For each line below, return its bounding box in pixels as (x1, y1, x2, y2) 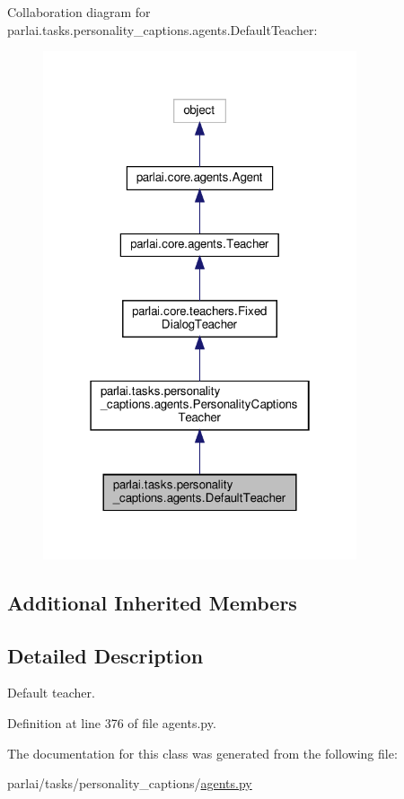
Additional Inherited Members (7, 588, 297, 616)
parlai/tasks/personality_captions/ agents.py (7, 774, 252, 793)
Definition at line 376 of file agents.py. (7, 713, 216, 732)
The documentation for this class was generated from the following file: (7, 743, 398, 762)
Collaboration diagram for (7, 3, 151, 21)
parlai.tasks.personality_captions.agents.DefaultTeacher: (7, 20, 318, 39)
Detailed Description (7, 641, 204, 669)
